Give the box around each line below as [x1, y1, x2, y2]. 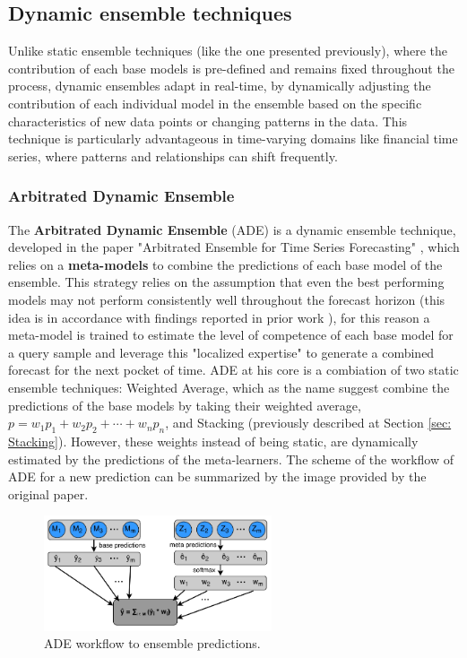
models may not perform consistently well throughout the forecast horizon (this [8, 290, 445, 308]
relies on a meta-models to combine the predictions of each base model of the [8, 255, 443, 273]
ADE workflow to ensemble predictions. [44, 634, 261, 653]
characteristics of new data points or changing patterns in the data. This [8, 111, 408, 130]
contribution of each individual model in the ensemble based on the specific [8, 93, 422, 112]
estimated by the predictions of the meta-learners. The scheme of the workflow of [8, 449, 454, 468]
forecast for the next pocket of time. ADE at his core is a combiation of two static [8, 360, 459, 379]
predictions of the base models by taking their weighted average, [8, 395, 361, 414]
